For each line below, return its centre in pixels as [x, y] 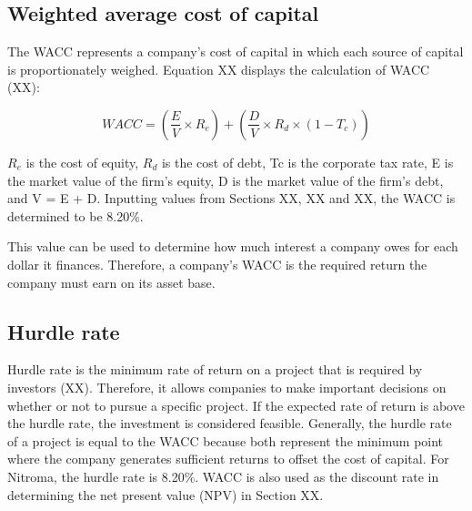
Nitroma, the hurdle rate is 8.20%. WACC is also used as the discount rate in [223, 476]
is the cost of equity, [82, 162]
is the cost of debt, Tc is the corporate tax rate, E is [307, 162]
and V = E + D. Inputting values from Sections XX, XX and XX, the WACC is [231, 198]
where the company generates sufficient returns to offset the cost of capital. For [228, 459]
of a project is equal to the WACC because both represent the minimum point [226, 440]
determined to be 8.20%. [75, 215]
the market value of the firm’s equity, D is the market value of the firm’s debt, [226, 180]
